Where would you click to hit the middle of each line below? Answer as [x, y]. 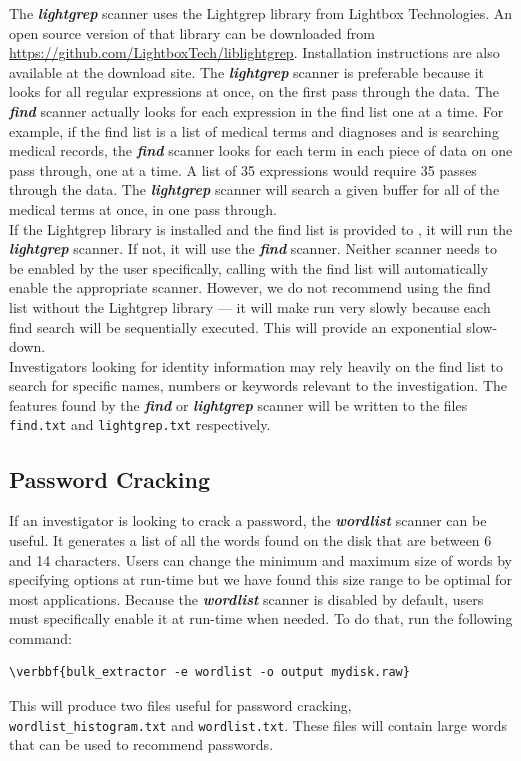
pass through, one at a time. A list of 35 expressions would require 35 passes [243, 169]
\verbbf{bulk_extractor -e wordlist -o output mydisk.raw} [209, 672]
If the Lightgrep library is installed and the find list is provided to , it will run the [261, 228]
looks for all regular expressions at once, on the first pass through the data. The [254, 91]
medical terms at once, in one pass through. [143, 208]
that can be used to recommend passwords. [141, 744]
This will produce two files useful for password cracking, [180, 705]
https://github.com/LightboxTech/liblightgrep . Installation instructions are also [254, 52]
